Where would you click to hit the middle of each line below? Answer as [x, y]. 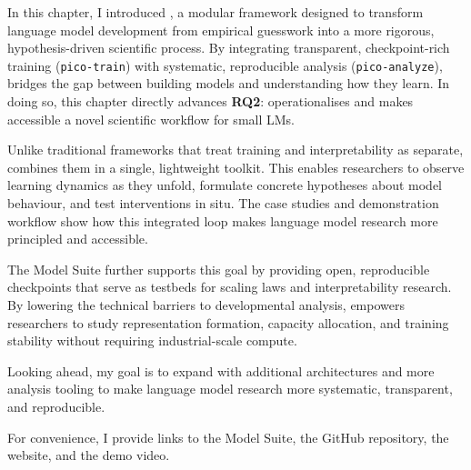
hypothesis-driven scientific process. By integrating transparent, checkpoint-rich [229, 48]
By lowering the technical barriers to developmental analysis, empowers [206, 304]
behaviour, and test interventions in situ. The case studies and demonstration [223, 203]
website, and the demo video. [89, 455]
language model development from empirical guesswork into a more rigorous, [221, 30]
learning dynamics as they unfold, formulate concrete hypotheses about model [225, 185]
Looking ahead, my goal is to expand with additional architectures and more [221, 370]
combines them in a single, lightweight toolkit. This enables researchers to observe [236, 167]
